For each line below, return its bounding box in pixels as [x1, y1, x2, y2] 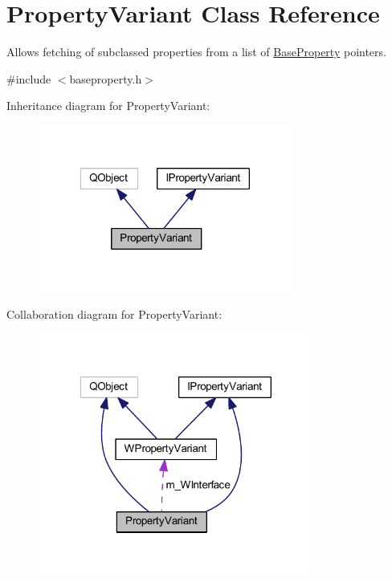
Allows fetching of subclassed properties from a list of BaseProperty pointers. [6, 43, 386, 60]
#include [6, 70, 51, 87]
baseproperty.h [69, 70, 142, 87]
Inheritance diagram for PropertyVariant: [6, 97, 210, 114]
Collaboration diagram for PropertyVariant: [6, 306, 223, 323]
